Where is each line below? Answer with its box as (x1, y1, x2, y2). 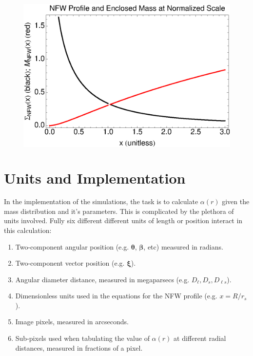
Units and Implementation (4, 168, 186, 188)
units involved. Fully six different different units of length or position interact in (4, 215, 243, 226)
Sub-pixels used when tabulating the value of (15, 333, 150, 343)
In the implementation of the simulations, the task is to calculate (4, 196, 198, 207)
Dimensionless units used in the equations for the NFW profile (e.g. (15, 291, 217, 301)
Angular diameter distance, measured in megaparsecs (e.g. (15, 274, 190, 284)
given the (222, 196, 250, 207)
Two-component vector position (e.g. (15, 258, 125, 268)
